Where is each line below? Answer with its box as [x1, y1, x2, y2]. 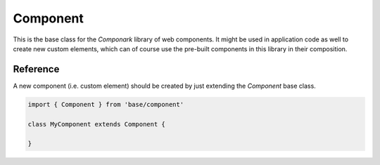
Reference [13, 63, 60, 75]
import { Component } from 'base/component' [27, 100, 184, 108]
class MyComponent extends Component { [27, 120, 165, 128]
